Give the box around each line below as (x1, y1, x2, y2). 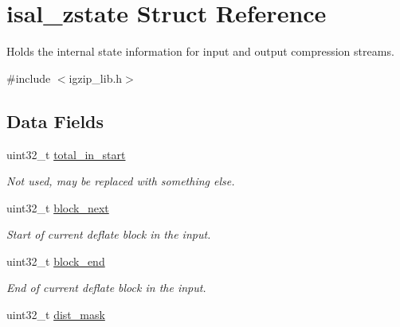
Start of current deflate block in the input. (6, 226, 211, 243)
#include (6, 69, 51, 86)
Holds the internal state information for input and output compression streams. (6, 43, 394, 60)
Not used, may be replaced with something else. (6, 173, 235, 189)
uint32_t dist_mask (6, 306, 105, 323)
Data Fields (6, 108, 104, 133)
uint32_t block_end (6, 252, 105, 269)
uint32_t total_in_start (6, 146, 126, 162)
